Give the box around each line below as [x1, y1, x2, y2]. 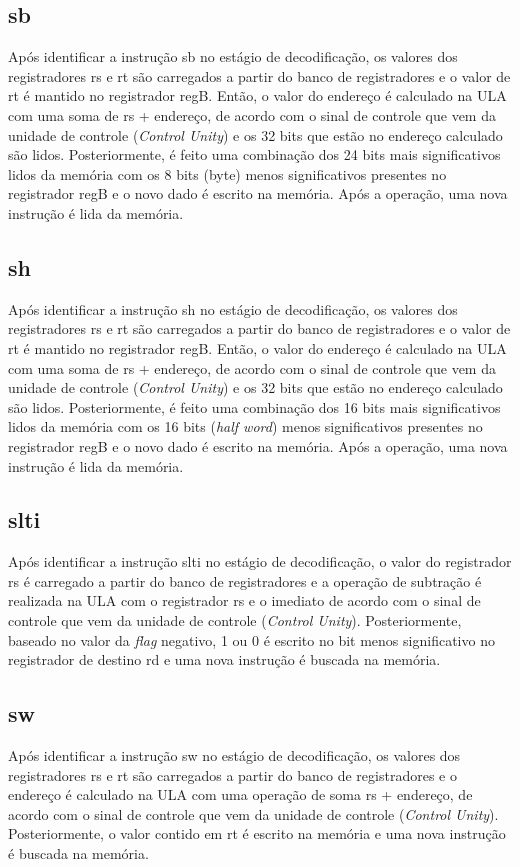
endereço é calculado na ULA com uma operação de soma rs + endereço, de [8, 784, 473, 805]
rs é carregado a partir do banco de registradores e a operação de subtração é [8, 570, 482, 591]
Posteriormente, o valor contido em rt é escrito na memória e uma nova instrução [8, 823, 506, 844]
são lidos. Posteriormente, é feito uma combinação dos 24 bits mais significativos [8, 144, 501, 165]
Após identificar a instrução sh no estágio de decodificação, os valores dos [8, 298, 458, 319]
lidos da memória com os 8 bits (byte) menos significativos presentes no [8, 163, 447, 184]
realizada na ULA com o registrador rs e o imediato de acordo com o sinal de [8, 590, 481, 611]
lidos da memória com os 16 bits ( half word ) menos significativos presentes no [8, 416, 483, 437]
